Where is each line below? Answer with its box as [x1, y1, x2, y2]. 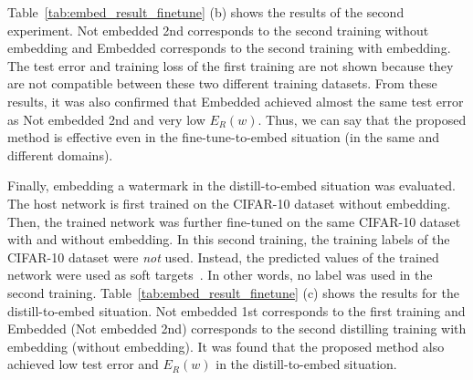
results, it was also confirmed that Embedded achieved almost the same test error [7, 91, 464, 110]
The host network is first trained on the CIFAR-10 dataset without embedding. [7, 193, 451, 212]
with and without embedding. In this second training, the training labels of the [7, 230, 450, 249]
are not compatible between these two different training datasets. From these [7, 74, 437, 93]
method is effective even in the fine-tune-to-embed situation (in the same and [7, 128, 440, 147]
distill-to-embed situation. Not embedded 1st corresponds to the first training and [7, 301, 466, 320]
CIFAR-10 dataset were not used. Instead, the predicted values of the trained [7, 247, 439, 266]
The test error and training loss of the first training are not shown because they [7, 56, 454, 75]
